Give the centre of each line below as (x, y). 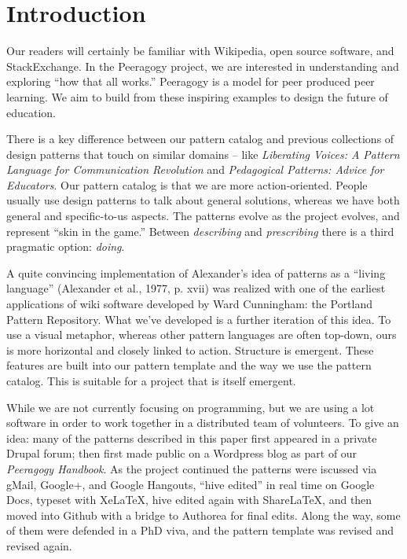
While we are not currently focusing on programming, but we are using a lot (191, 407)
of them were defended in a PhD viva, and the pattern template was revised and (200, 530)
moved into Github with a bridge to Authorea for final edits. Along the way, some (203, 515)
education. (31, 112)
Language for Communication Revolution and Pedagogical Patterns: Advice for (195, 169)
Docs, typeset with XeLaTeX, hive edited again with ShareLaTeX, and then (189, 500)
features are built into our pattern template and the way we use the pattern (189, 365)
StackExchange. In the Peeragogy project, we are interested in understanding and (203, 66)
